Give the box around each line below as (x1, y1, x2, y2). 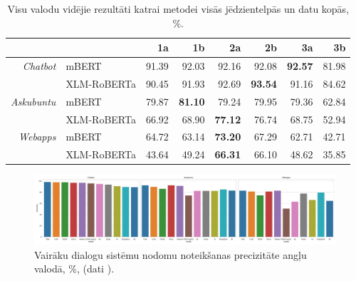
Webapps (19, 129, 56, 144)
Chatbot (22, 58, 56, 73)
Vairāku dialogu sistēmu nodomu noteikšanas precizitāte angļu (34, 247, 307, 262)
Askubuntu (11, 93, 56, 108)
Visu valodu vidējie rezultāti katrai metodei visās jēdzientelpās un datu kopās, (7, 1, 350, 16)
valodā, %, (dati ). (34, 261, 115, 276)
